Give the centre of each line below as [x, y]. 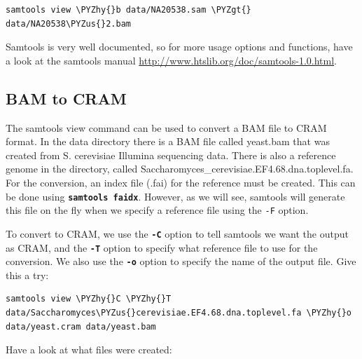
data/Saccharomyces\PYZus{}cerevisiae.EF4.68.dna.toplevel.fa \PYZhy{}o [179, 313]
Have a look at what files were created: [89, 350]
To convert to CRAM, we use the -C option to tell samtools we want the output [177, 233]
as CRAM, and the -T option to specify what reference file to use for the [162, 247]
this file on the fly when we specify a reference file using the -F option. [157, 210]
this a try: [27, 275]
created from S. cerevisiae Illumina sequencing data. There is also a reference [171, 155]
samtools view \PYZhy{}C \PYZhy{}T [89, 299]
